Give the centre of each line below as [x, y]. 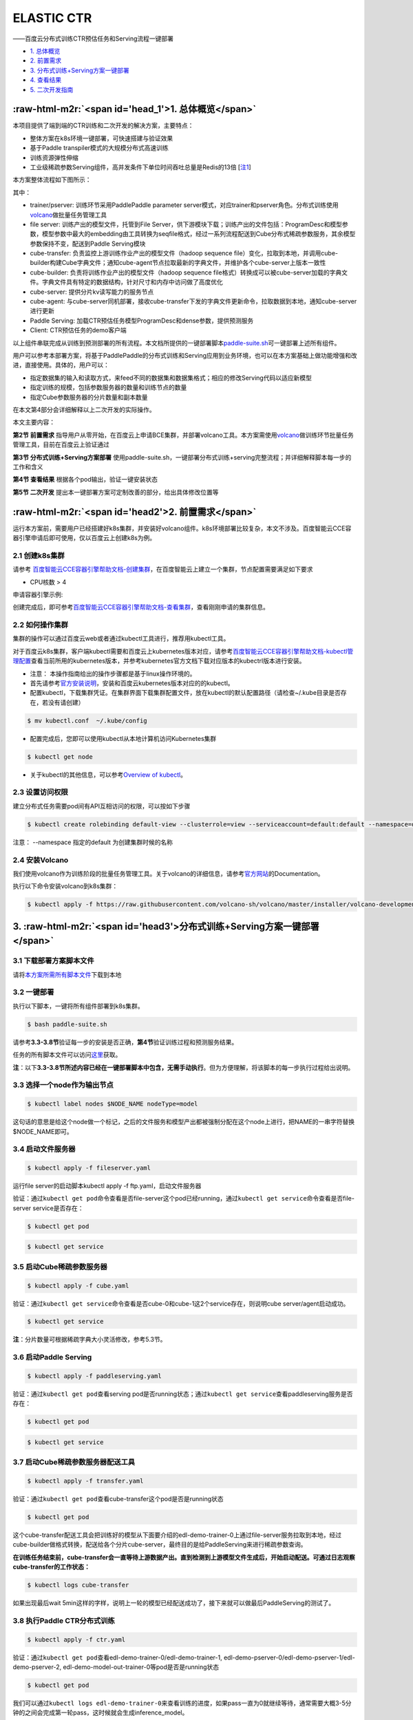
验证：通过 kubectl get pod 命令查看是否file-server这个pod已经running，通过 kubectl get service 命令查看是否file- [183, 1198]
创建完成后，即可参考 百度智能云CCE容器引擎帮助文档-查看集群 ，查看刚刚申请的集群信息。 [141, 607]
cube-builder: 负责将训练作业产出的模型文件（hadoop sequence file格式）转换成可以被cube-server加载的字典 [186, 272]
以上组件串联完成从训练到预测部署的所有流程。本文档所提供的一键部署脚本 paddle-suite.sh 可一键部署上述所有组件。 [177, 343]
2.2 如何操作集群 [41, 625]
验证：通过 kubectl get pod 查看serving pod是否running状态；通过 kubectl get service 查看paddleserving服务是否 [183, 1394]
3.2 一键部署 [33, 992]
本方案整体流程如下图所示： [52, 180]
